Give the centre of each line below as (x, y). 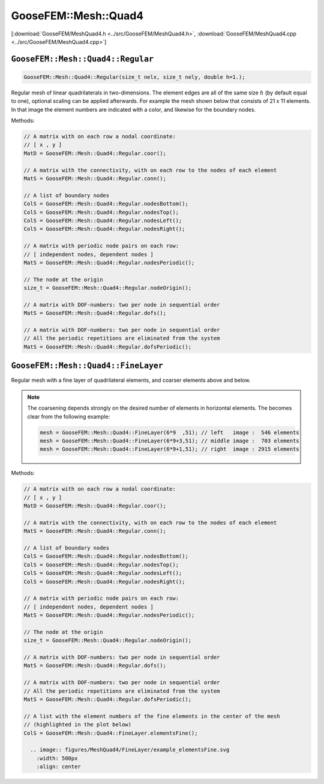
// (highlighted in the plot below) (78, 725)
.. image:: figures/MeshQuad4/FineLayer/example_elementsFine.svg (130, 750)
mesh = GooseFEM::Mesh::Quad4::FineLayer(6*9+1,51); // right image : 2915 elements (169, 449)
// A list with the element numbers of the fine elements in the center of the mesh (152, 716)
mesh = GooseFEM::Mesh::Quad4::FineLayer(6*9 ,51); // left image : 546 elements (169, 432)
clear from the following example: (69, 416)
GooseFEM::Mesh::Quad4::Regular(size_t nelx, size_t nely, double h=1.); (134, 77)
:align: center (58, 767)
